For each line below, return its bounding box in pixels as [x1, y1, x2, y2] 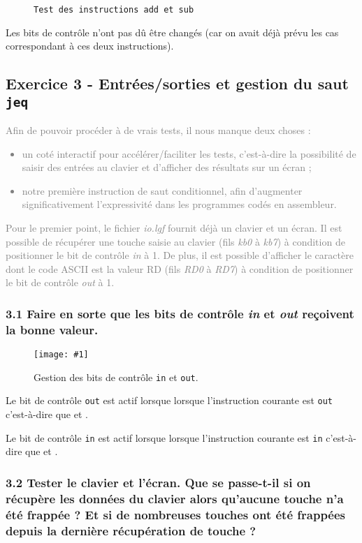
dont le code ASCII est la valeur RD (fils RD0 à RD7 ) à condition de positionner [6, 261, 354, 276]
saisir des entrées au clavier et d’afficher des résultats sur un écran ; [22, 160, 312, 174]
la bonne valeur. [6, 320, 99, 338]
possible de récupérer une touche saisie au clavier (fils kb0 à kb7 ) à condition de [6, 234, 345, 248]
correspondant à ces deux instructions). [6, 38, 174, 53]
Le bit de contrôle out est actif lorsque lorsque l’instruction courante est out [6, 393, 333, 408]
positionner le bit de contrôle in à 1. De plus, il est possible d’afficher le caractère [6, 248, 354, 262]
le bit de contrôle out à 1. [6, 275, 115, 290]
